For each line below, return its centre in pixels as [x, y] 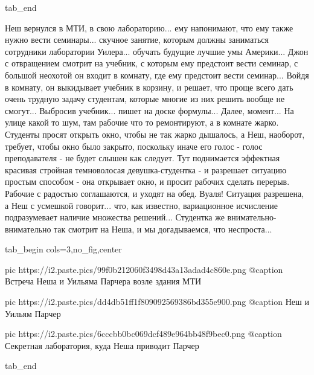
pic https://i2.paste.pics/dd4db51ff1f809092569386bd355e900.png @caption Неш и [157, 302]
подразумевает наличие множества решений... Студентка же [115, 217]
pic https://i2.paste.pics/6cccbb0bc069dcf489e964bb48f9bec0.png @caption [143, 334]
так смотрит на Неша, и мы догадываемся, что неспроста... [163, 229]
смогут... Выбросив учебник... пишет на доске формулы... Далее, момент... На [149, 110]
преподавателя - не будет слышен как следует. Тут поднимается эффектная [143, 158]
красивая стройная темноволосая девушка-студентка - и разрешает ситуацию [146, 169]
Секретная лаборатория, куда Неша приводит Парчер [102, 345]
